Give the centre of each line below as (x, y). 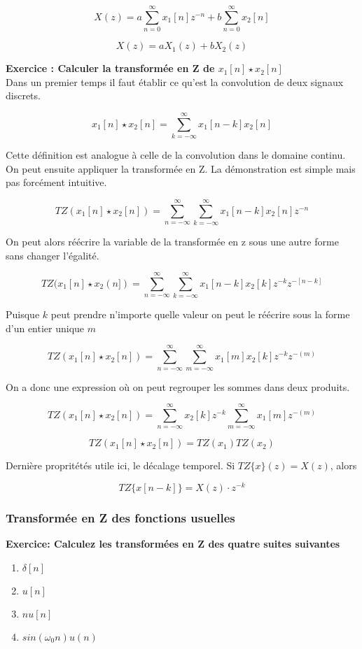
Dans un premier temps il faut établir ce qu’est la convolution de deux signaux (175, 81)
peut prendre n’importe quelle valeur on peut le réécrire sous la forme (200, 314)
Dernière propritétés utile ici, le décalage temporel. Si (120, 465)
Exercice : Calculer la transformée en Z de (110, 68)
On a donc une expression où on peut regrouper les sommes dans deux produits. (178, 386)
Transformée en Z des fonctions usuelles (120, 518)
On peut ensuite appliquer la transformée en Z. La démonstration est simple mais (181, 168)
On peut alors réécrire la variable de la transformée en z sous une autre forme (172, 241)
